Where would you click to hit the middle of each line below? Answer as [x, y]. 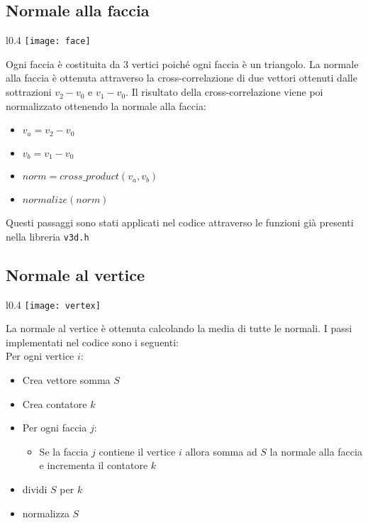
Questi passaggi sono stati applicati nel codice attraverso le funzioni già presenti [180, 222]
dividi [35, 489]
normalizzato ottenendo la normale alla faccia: [106, 105]
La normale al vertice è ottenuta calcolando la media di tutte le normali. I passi [179, 328]
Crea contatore [55, 403]
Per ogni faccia [55, 428]
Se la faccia [64, 451]
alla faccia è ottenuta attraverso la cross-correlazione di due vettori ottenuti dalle [182, 78]
